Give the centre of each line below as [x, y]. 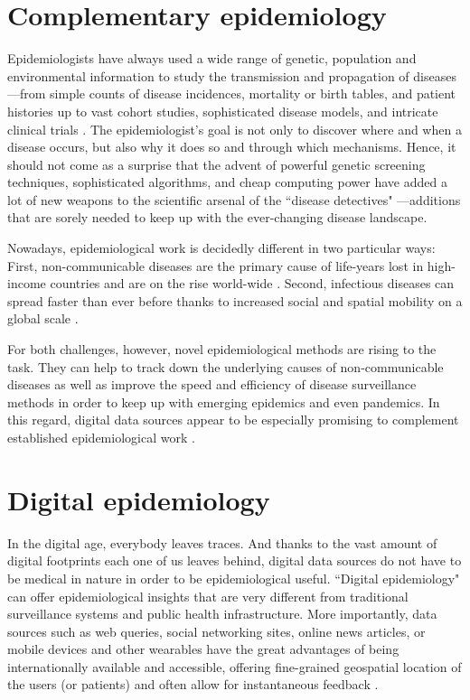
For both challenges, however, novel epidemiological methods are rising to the [222, 349]
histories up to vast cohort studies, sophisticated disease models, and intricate [223, 111]
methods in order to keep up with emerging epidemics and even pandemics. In [224, 401]
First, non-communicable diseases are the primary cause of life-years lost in [216, 265]
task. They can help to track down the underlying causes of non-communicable [226, 366]
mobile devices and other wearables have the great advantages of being [203, 649]
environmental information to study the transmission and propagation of [208, 75]
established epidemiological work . [101, 437]
